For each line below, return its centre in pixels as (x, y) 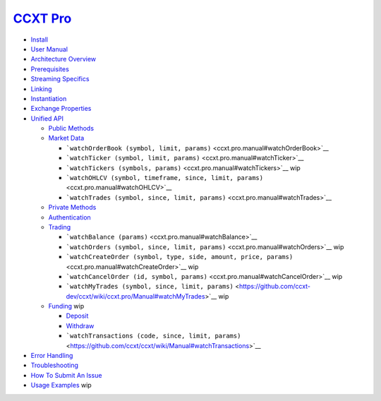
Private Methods (72, 208)
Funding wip (66, 306)
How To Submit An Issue (66, 375)
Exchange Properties (61, 109)
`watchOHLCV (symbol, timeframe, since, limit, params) (165, 178)
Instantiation (49, 98)
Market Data (66, 138)
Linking (41, 89)
